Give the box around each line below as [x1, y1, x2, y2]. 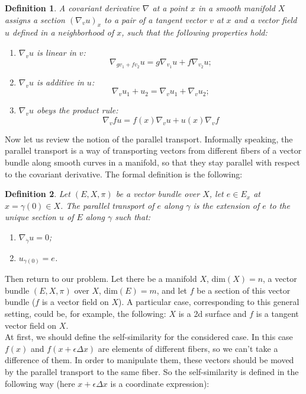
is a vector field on [41, 295, 109, 308]
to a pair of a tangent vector [104, 13, 207, 26]
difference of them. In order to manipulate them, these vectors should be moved [5, 354, 294, 366]
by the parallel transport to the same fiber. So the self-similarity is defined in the [5, 365, 299, 377]
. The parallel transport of [60, 199, 154, 211]
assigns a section [5, 13, 65, 26]
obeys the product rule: [37, 104, 118, 116]
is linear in [37, 46, 76, 58]
